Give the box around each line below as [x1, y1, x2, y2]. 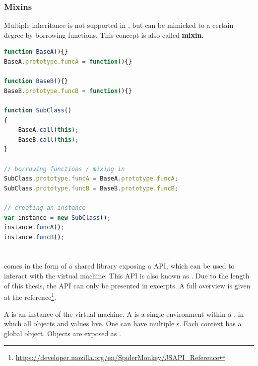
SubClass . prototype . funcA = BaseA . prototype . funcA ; [4, 175, 178, 183]
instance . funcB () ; [4, 233, 64, 241]
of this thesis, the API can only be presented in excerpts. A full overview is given [4, 280, 251, 290]
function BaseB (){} [4, 78, 68, 85]
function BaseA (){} [4, 48, 68, 56]
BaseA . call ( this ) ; [18, 126, 79, 134]
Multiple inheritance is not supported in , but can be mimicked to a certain [4, 20, 234, 30]
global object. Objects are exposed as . [4, 328, 121, 338]
